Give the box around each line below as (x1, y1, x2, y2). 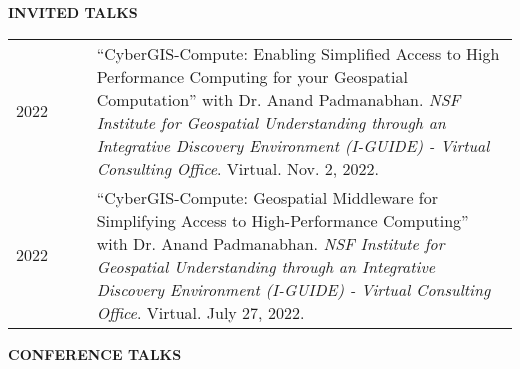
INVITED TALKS (8, 2, 138, 22)
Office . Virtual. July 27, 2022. (96, 300, 305, 324)
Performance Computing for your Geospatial (96, 64, 408, 88)
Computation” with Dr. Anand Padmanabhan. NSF (96, 87, 461, 111)
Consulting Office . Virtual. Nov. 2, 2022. (96, 156, 379, 180)
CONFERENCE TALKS (8, 343, 182, 364)
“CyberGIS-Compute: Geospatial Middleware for (96, 185, 438, 209)
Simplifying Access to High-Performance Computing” (96, 208, 469, 232)
